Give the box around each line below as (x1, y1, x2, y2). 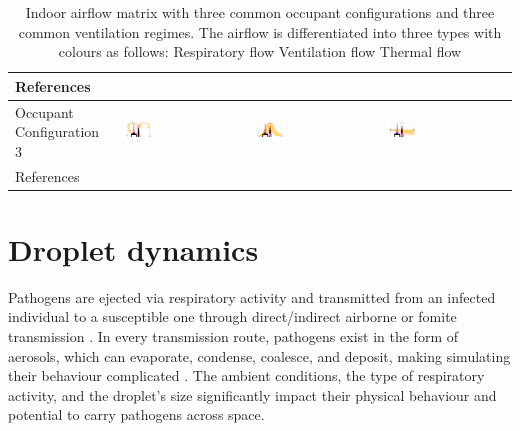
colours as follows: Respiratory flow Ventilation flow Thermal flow (58, 41, 462, 62)
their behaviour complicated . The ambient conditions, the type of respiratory (8, 365, 485, 386)
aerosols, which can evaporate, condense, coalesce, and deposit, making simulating (8, 345, 511, 366)
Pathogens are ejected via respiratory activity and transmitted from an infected (8, 286, 496, 307)
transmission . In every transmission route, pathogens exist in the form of (8, 326, 458, 347)
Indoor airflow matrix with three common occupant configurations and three (25, 2, 495, 22)
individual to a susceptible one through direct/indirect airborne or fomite (8, 306, 457, 327)
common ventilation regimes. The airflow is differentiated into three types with (18, 21, 502, 42)
